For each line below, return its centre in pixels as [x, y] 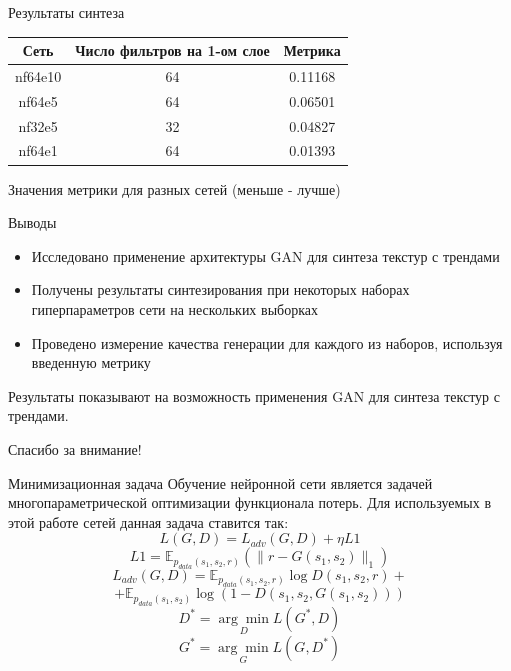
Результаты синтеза [66, 12]
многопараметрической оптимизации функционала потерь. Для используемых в [250, 502]
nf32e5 [38, 125]
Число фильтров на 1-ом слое [172, 50]
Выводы [32, 222]
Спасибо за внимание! [75, 448]
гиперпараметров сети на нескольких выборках [174, 308]
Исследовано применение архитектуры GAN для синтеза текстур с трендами [265, 255]
